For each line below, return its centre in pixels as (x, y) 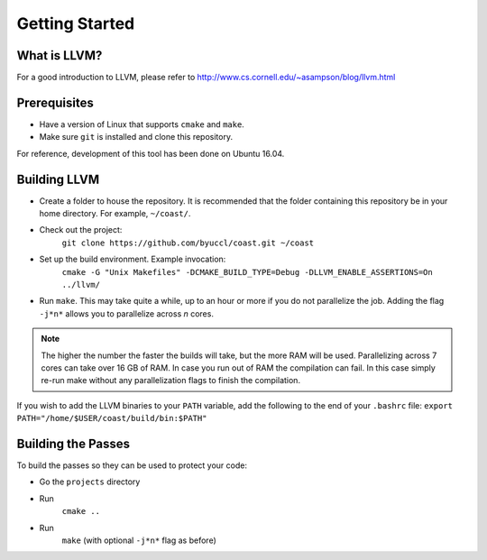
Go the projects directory (90, 482)
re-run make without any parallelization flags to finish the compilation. (171, 381)
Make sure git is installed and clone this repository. (136, 137)
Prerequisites (55, 102)
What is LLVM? (60, 55)
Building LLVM (58, 179)
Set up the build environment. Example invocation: (133, 259)
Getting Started (76, 23)
